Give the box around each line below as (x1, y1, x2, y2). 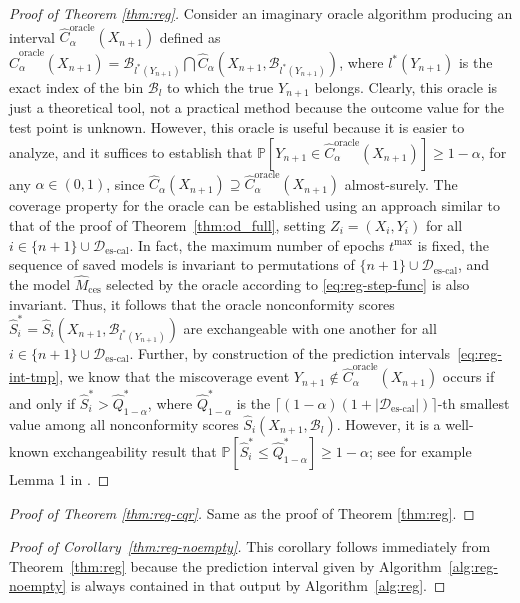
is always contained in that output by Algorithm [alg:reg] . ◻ (70, 575, 446, 596)
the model (9, 273, 71, 294)
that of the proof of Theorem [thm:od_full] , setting (9, 214, 326, 235)
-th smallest (437, 392, 510, 413)
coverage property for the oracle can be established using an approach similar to (9, 195, 500, 216)
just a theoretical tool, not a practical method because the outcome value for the (9, 97, 504, 118)
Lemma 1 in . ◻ (9, 468, 110, 489)
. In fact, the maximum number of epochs (129, 234, 385, 255)
